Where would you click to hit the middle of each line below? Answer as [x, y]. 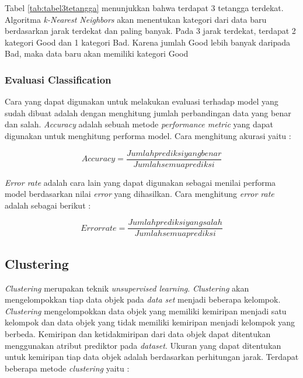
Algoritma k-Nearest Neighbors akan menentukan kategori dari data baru [136, 19]
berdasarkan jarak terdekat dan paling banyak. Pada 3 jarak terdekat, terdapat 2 [150, 31]
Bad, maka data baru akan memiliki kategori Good [97, 53]
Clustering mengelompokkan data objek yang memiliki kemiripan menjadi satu [146, 311]
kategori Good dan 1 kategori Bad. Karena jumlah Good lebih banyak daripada [148, 42]
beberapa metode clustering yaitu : [67, 368]
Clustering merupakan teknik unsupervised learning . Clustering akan [127, 288]
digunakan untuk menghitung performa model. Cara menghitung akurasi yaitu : [148, 135]
